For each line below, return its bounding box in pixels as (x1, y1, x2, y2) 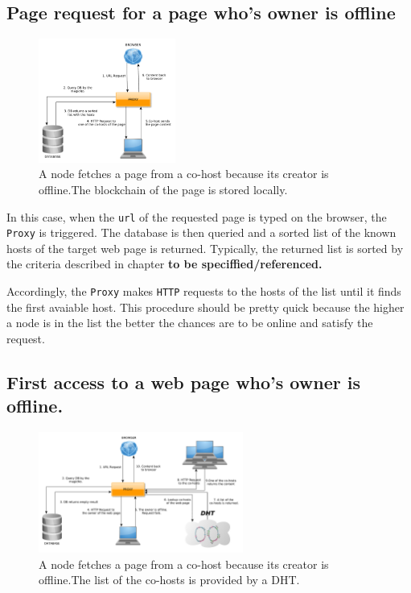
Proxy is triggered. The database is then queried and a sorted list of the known (6, 224, 397, 241)
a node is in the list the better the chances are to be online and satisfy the (6, 314, 373, 331)
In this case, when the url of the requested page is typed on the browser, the (6, 208, 387, 225)
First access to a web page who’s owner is (6, 369, 360, 394)
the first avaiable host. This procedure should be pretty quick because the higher (6, 298, 405, 315)
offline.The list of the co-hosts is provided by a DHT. (39, 571, 300, 588)
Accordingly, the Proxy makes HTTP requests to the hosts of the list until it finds (6, 283, 401, 299)
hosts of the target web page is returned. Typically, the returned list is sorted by (6, 239, 404, 256)
